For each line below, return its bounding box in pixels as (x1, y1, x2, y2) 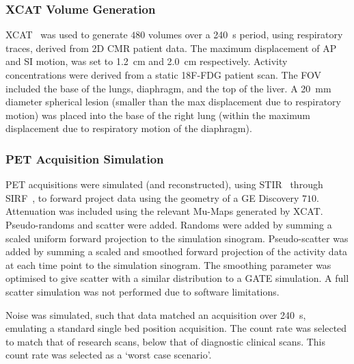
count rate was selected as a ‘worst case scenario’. (5, 348, 212, 362)
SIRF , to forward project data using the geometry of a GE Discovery (5, 190, 299, 205)
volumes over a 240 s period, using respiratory (148, 27, 343, 42)
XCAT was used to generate (5, 27, 128, 42)
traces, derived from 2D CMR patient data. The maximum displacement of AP (5, 40, 337, 55)
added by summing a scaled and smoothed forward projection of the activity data (5, 244, 348, 259)
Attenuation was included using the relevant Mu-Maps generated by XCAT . (5, 204, 323, 218)
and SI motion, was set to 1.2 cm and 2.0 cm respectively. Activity (5, 54, 288, 68)
